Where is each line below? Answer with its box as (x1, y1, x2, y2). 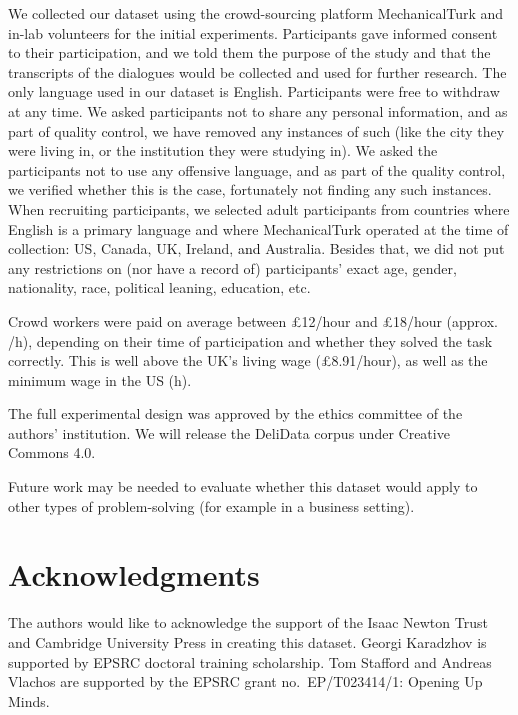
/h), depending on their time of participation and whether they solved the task (8, 330, 493, 351)
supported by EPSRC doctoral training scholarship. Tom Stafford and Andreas (8, 651, 492, 672)
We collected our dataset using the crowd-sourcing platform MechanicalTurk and (8, 3, 504, 23)
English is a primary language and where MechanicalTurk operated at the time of (8, 218, 509, 239)
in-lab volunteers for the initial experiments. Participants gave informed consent (8, 22, 498, 43)
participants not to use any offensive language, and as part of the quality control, (8, 159, 506, 180)
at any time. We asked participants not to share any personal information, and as (8, 100, 508, 121)
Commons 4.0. (8, 442, 96, 463)
